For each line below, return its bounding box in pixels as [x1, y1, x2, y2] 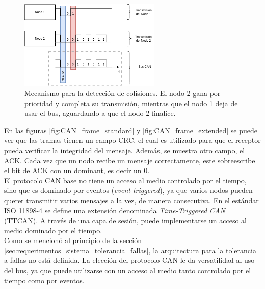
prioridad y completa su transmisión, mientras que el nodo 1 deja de [24, 98, 238, 108]
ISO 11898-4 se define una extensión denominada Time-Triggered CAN [4, 205, 225, 215]
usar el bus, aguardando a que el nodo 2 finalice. [24, 108, 176, 118]
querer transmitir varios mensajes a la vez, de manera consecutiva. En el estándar [4, 195, 259, 205]
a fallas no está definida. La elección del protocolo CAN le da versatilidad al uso [4, 255, 255, 266]
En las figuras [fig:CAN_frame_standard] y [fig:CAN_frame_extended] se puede [4, 125, 257, 135]
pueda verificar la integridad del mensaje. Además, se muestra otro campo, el [4, 144, 245, 155]
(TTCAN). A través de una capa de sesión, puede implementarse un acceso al [4, 215, 247, 226]
